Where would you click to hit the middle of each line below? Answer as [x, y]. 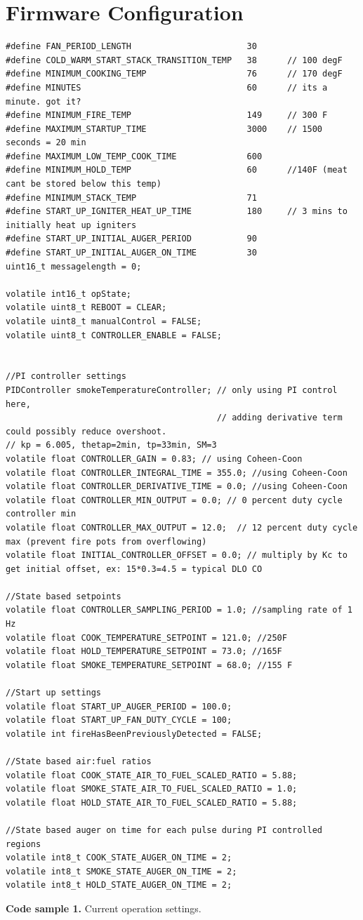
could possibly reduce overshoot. [86, 431]
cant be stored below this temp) [84, 184]
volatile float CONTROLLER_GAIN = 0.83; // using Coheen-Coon [154, 459]
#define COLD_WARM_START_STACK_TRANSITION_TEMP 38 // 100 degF [174, 60]
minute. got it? [44, 101]
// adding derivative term [279, 418]
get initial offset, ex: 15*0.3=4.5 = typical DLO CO [134, 569]
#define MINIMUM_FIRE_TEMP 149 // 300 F [167, 115]
